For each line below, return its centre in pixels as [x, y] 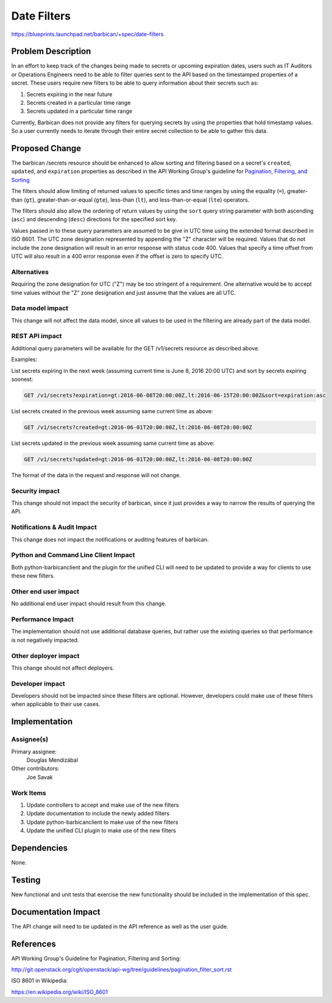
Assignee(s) [30, 739]
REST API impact [37, 336]
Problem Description [51, 51]
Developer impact [38, 684]
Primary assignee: [34, 751]
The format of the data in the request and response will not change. [96, 475]
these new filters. [33, 576]
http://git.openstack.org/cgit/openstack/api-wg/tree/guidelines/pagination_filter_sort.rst [122, 969]
